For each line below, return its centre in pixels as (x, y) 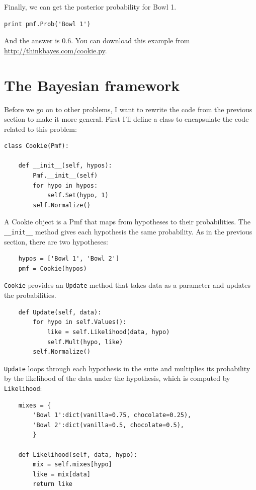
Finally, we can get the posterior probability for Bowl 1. (90, 7)
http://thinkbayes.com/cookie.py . (56, 50)
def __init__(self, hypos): (65, 166)
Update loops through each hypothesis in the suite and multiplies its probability (127, 368)
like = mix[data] (62, 474)
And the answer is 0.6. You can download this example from (97, 40)
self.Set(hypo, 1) (78, 195)
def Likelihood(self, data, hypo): (78, 455)
